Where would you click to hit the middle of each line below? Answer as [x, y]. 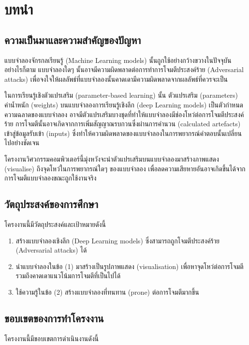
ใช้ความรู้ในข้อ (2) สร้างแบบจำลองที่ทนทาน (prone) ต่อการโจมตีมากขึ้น [107, 292]
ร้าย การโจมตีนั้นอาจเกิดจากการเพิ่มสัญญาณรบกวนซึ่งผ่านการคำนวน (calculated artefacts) [123, 124]
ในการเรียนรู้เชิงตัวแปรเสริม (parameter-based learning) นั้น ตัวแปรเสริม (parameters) [121, 95]
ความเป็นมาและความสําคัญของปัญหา [73, 39]
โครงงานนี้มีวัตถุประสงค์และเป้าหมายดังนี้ [55, 224]
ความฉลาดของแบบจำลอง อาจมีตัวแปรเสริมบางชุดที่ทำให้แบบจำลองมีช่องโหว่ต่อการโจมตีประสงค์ [124, 114]
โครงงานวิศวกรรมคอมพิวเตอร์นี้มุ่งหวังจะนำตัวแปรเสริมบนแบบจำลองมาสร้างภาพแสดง [112, 158]
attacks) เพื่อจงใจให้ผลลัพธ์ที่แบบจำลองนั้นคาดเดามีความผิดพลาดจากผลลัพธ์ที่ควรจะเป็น [116, 79]
